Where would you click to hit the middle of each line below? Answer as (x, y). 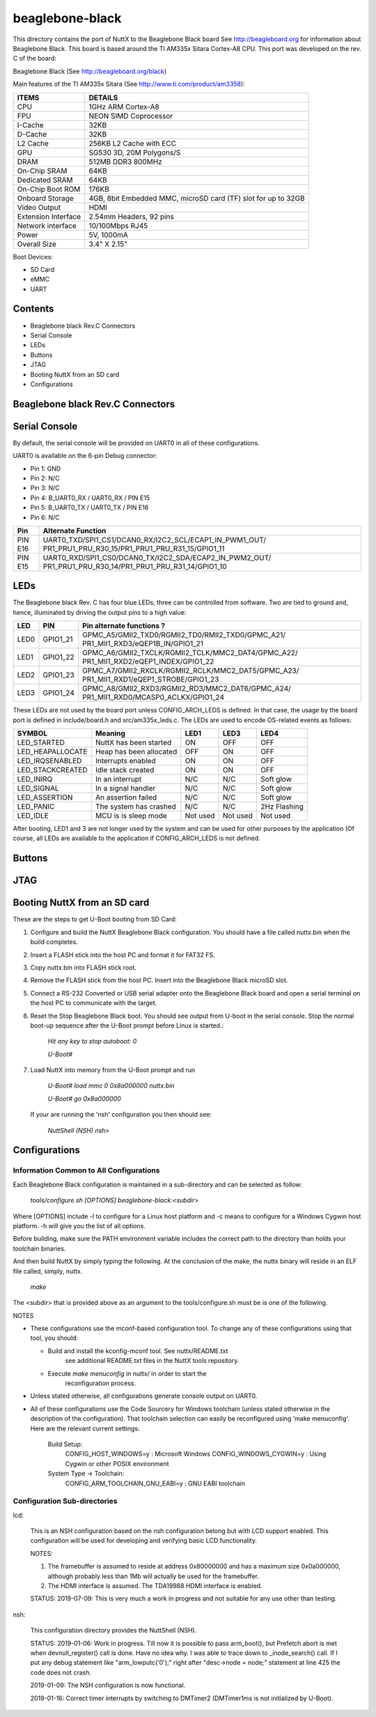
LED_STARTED (41, 742)
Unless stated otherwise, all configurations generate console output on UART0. (144, 1396)
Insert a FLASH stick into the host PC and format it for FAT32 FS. (123, 954)
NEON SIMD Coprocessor (131, 116)
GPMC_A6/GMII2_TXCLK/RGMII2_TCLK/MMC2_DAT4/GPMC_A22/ (190, 653)
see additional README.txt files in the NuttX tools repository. (152, 1361)
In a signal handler (125, 788)
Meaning (110, 733)
